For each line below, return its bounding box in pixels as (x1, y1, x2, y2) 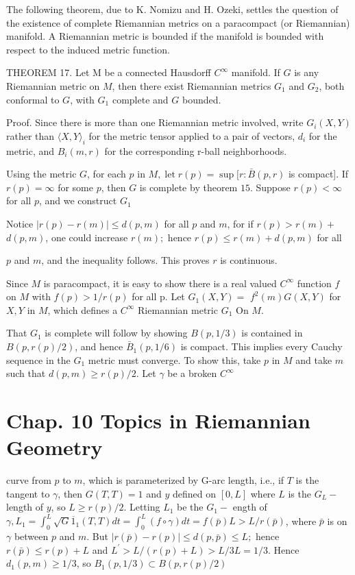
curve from (6, 473, 51, 487)
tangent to (6, 486, 50, 500)
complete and (112, 92, 169, 106)
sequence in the (6, 352, 71, 367)
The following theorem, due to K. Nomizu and (6, 2, 201, 16)
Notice (6, 216, 34, 230)
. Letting (123, 500, 160, 514)
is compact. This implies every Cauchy (180, 339, 343, 354)
